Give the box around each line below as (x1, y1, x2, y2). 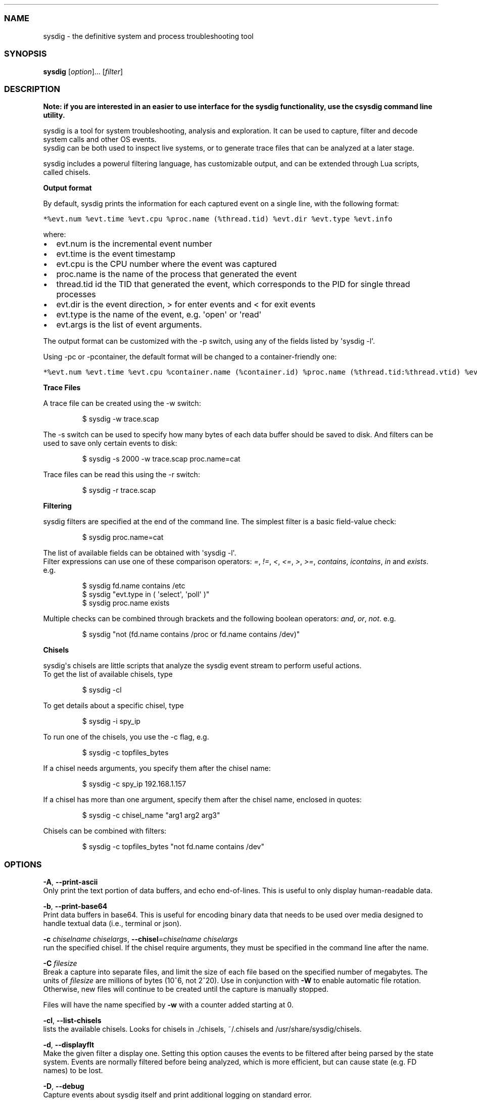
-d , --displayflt (43, 1040, 94, 1049)
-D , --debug (43, 1082, 84, 1090)
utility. (43, 111, 65, 120)
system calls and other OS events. (43, 135, 157, 144)
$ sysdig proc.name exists (82, 599, 170, 608)
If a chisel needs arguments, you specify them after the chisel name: (43, 764, 271, 773)
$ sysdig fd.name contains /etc (82, 581, 185, 590)
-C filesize (43, 959, 77, 968)
